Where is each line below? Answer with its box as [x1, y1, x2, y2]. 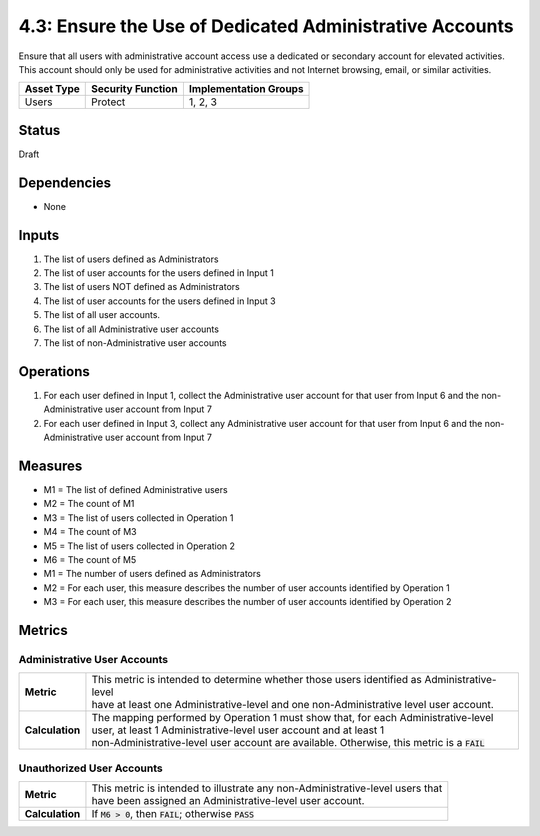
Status [18, 121, 61, 139]
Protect [91, 95, 126, 109]
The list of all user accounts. [43, 309, 160, 321]
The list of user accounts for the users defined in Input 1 [43, 267, 274, 279]
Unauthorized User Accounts [18, 761, 164, 775]
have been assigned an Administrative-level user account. [91, 794, 365, 808]
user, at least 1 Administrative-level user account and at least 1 [91, 723, 385, 737]
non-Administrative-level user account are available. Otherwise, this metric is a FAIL [91, 736, 485, 750]
